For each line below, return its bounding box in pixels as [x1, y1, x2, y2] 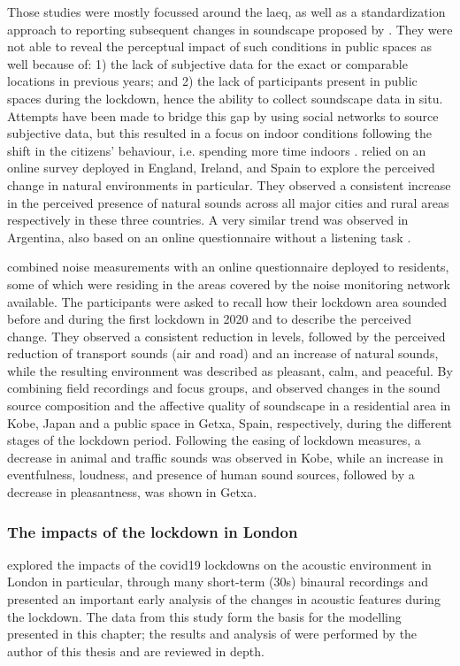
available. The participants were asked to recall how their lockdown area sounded [7, 292, 448, 310]
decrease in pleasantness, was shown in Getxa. [7, 483, 257, 501]
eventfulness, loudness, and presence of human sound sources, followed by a [7, 465, 415, 484]
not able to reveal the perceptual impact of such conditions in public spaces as [7, 37, 432, 56]
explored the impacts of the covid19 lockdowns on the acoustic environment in [7, 555, 432, 573]
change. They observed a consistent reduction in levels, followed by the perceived [7, 326, 446, 345]
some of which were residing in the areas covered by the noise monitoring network [7, 274, 450, 293]
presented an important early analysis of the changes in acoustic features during [7, 590, 441, 609]
